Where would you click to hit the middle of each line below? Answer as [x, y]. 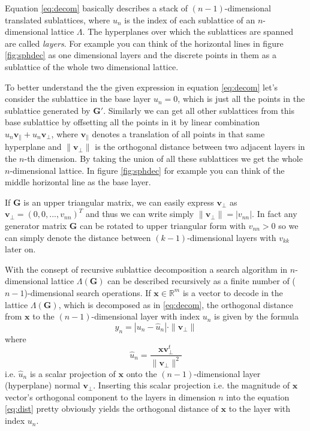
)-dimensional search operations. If [88, 292]
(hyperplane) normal [43, 385]
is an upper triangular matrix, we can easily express [119, 202]
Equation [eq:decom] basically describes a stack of [97, 8]
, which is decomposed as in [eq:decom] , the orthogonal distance [176, 304]
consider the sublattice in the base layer [78, 99]
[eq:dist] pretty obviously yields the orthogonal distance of [112, 409]
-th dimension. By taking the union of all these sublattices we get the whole [163, 158]
